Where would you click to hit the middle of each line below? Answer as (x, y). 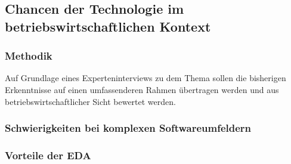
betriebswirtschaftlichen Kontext (108, 26)
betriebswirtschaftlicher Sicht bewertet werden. (90, 101)
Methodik (29, 56)
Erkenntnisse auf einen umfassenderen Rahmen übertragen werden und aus (142, 89)
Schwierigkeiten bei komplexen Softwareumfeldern (128, 128)
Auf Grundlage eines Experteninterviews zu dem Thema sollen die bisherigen (145, 78)
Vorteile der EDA (48, 155)
